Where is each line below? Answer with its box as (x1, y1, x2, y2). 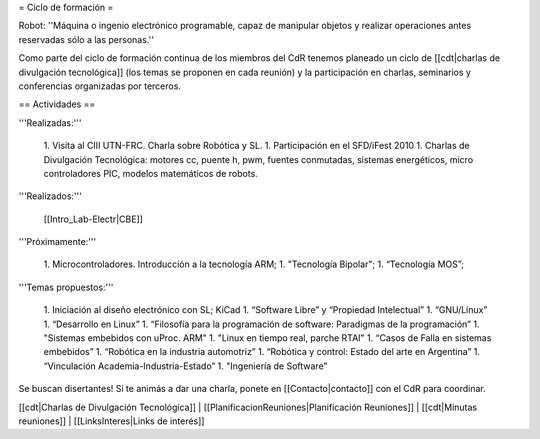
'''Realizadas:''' (18, 116, 82, 129)
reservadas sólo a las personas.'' (18, 33, 155, 45)
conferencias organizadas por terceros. (18, 80, 182, 92)
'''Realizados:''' (18, 190, 82, 202)
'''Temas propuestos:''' (18, 281, 114, 293)
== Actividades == (18, 98, 96, 110)
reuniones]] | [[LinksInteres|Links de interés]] (18, 415, 205, 427)
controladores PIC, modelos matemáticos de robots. (43, 167, 259, 179)
